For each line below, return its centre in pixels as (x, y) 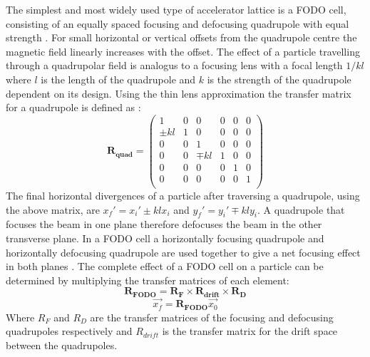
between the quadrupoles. (62, 345)
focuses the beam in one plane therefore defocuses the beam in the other (164, 224)
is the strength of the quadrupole (279, 79)
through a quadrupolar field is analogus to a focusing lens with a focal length (174, 65)
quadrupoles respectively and (69, 331)
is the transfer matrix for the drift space (250, 331)
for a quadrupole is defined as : (73, 107)
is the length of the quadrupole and (118, 79)
